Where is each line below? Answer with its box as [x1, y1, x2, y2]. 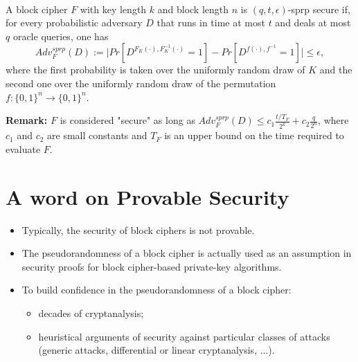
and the [319, 62, 352, 77]
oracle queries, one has [12, 28, 109, 43]
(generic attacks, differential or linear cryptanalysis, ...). [38, 343, 275, 357]
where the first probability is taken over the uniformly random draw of [6, 62, 305, 77]
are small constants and [47, 128, 147, 143]
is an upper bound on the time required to [164, 128, 344, 143]
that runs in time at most [156, 15, 265, 30]
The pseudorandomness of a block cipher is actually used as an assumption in [21, 246, 352, 260]
